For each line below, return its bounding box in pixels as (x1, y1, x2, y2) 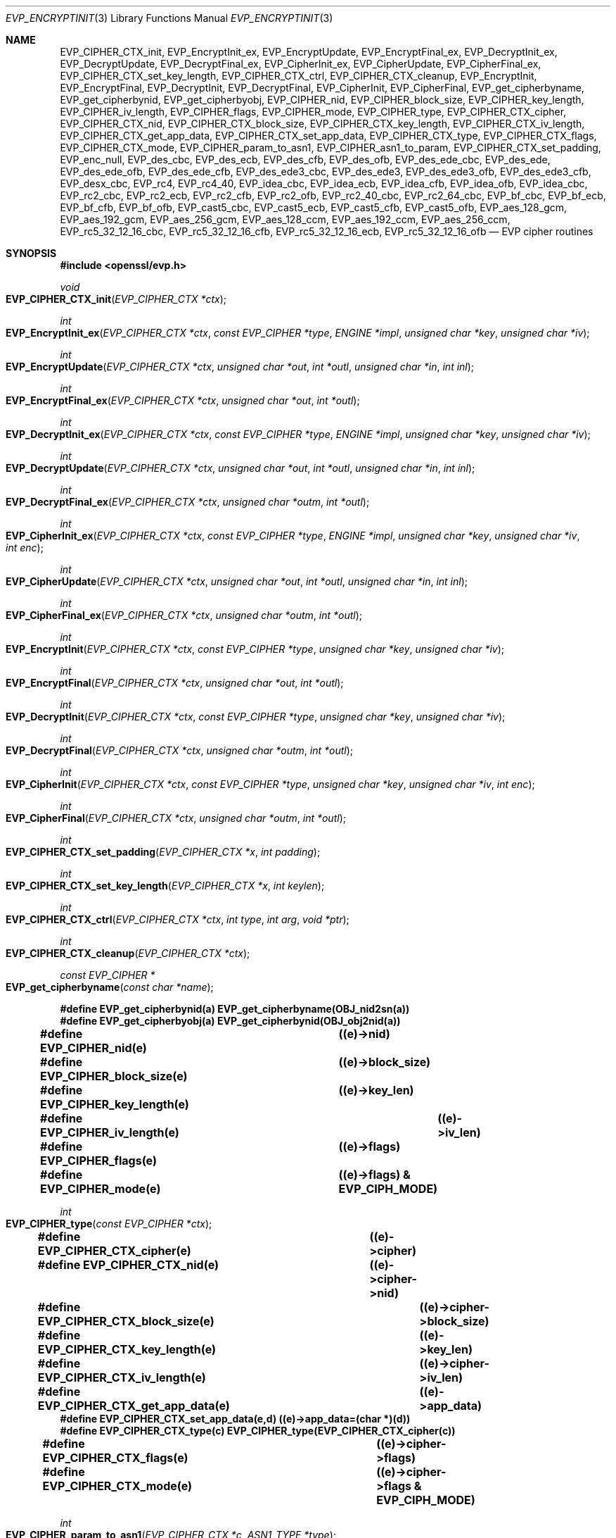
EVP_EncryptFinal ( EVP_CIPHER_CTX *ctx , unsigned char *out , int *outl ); (6, 677, 344, 689)
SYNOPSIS (6, 247, 57, 259)
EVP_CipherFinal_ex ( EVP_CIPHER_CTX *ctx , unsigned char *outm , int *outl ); (6, 609, 363, 621)
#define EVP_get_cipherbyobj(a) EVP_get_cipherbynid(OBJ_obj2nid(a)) (60, 1015, 401, 1027)
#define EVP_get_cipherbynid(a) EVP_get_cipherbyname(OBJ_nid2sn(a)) (60, 1003, 410, 1015)
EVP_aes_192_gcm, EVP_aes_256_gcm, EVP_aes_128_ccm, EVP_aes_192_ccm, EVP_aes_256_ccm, (60, 213, 511, 225)
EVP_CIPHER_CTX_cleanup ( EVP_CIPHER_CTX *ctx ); (6, 947, 250, 959)
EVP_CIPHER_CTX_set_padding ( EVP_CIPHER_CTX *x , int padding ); (6, 846, 321, 858)
